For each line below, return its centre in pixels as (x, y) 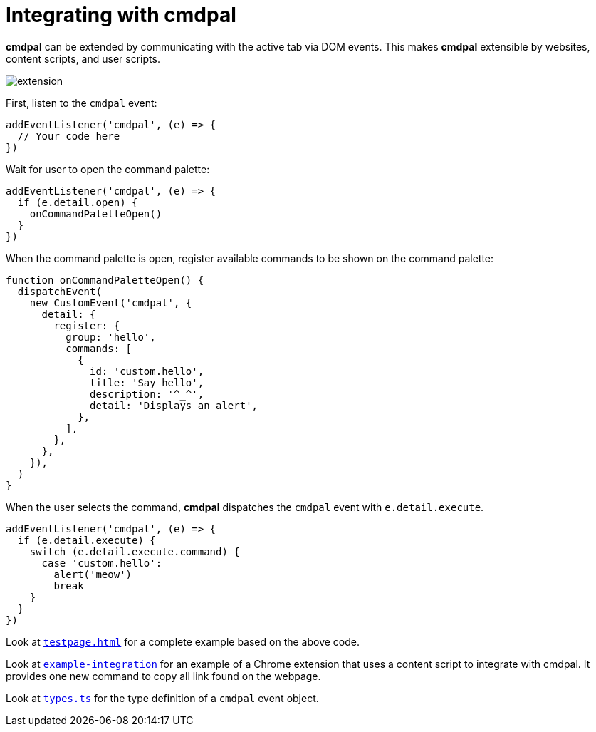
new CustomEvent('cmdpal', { (111, 303)
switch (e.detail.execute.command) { (135, 551)
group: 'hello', (111, 337)
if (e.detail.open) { (78, 202)
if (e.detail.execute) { (87, 540)
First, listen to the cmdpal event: (82, 103)
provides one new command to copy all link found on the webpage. (163, 676)
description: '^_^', (147, 394)
